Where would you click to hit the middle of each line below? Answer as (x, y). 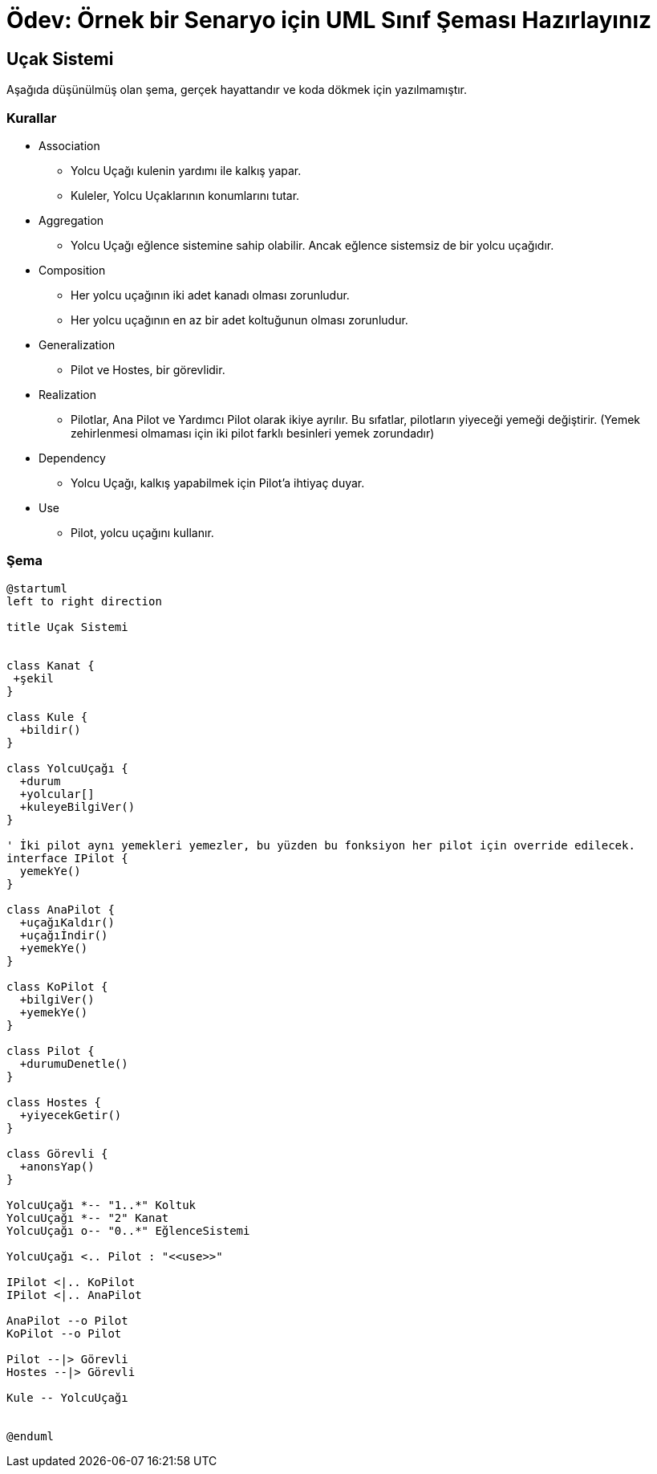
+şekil (34, 678)
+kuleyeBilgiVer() (77, 806)
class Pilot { (51, 1051)
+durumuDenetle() (74, 1063)
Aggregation (71, 220)
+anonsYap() (57, 1166)
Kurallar (32, 118)
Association (69, 145)
